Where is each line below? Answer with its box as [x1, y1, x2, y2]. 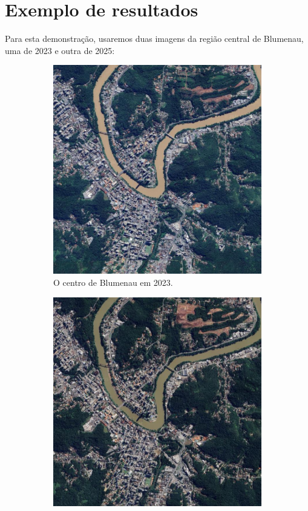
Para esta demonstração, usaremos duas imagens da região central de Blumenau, [5, 32, 304, 45]
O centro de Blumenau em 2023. [53, 276, 173, 288]
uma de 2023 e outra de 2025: [5, 44, 115, 56]
